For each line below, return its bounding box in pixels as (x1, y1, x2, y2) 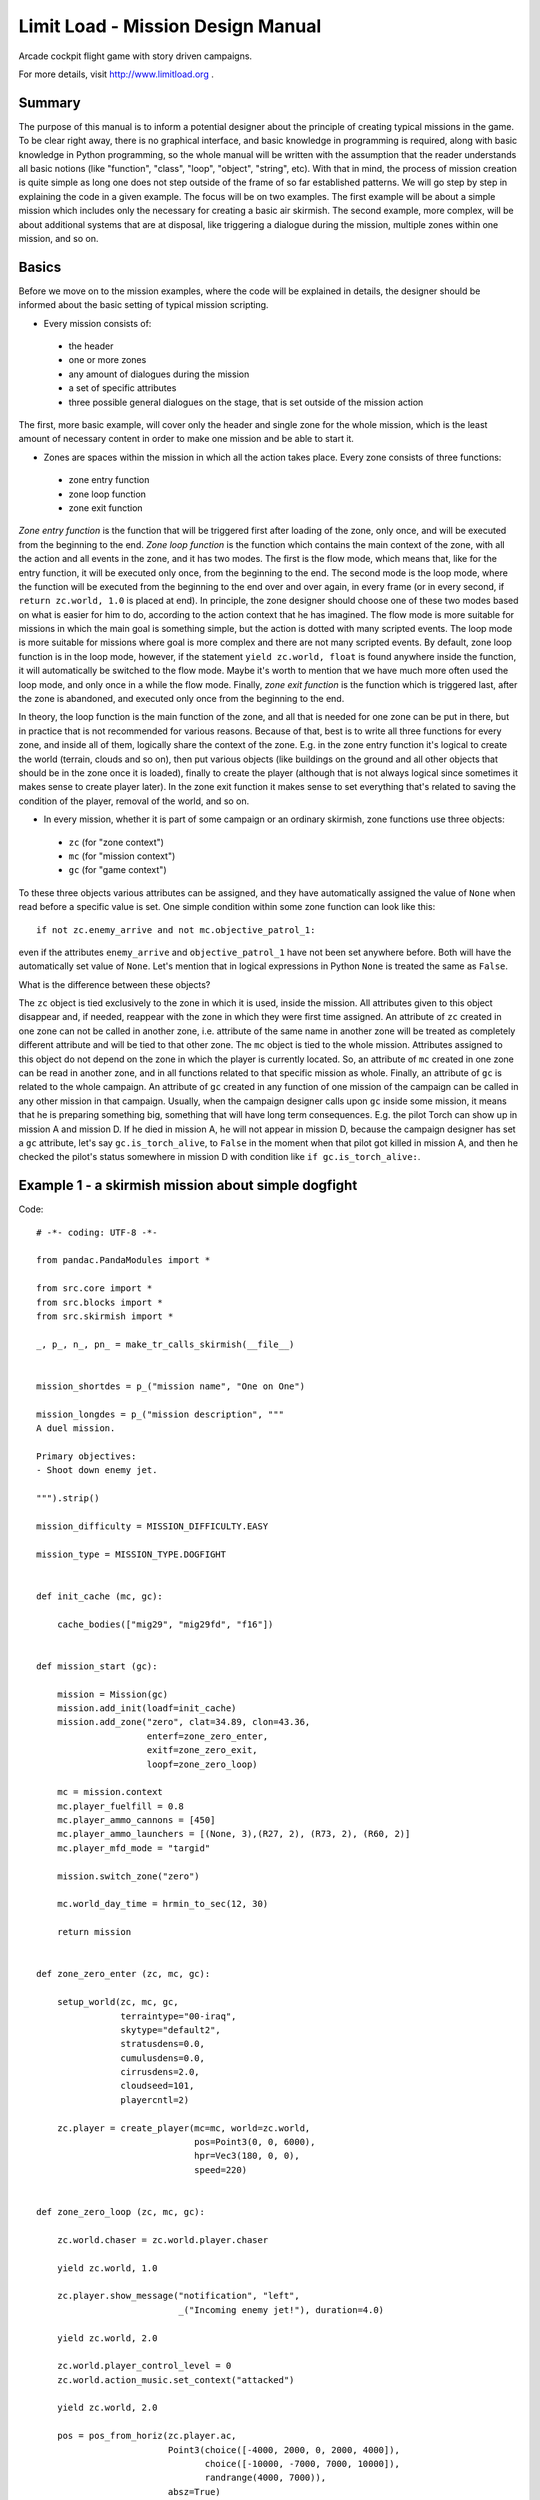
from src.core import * (36, 1283, 153, 1294)
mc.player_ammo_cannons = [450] (56, 1815, 216, 1826)
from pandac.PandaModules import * (36, 1255, 211, 1266)
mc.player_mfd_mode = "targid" (56, 1842, 211, 1854)
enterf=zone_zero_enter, (146, 1730, 269, 1742)
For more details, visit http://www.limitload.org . (18, 68, 214, 80)
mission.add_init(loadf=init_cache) (56, 1702, 237, 1714)
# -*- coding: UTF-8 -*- (36, 1226, 158, 1238)
